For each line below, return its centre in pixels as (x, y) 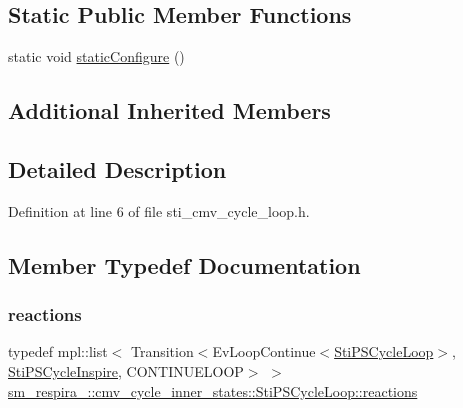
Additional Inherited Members (169, 110)
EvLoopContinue (264, 351)
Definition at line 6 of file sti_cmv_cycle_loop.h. (159, 210)
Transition (162, 351)
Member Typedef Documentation (184, 264)
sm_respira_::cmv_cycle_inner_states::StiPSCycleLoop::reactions (213, 390)
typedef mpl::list (58, 351)
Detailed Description (117, 168)
